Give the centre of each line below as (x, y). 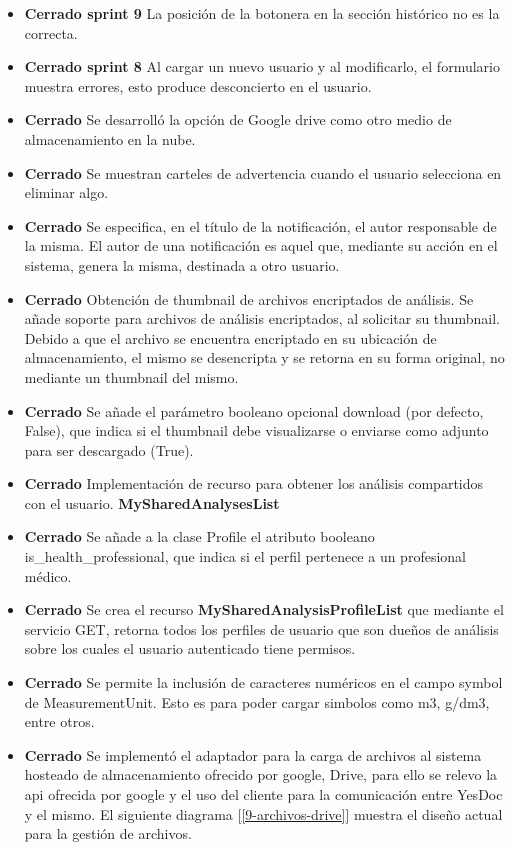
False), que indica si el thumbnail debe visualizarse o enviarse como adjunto (256, 430)
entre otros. (59, 721)
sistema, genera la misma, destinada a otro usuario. (182, 264)
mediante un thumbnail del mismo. (131, 376)
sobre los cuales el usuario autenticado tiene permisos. (190, 648)
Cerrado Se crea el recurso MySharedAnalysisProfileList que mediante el (264, 609)
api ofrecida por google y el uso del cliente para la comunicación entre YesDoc (263, 794)
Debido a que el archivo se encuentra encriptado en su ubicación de (230, 337)
